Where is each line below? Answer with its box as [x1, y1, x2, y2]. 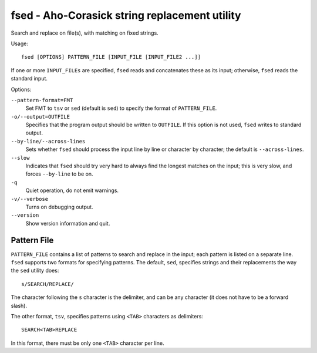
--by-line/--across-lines [11, 138, 86, 144]
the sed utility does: [11, 267, 59, 274]
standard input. [11, 75, 48, 82]
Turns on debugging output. [25, 203, 93, 210]
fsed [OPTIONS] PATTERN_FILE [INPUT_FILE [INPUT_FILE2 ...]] [21, 53, 201, 60]
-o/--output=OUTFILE [11, 113, 70, 120]
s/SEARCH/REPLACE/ [21, 281, 75, 287]
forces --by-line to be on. [25, 170, 93, 177]
